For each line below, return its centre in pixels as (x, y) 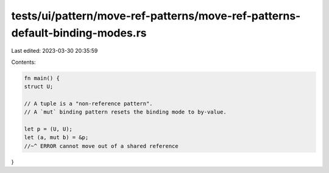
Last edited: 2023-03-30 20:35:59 (55, 51)
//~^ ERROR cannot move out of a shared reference (101, 146)
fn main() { (42, 78)
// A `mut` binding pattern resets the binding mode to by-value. (125, 112)
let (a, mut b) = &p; (56, 137)
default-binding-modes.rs (79, 33)
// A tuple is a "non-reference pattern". (88, 103)
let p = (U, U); (48, 129)
